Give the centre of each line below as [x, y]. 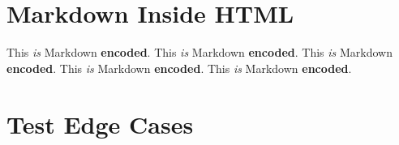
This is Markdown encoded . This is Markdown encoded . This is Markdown [199, 52]
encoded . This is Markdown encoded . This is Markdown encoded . [179, 68]
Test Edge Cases [100, 124]
